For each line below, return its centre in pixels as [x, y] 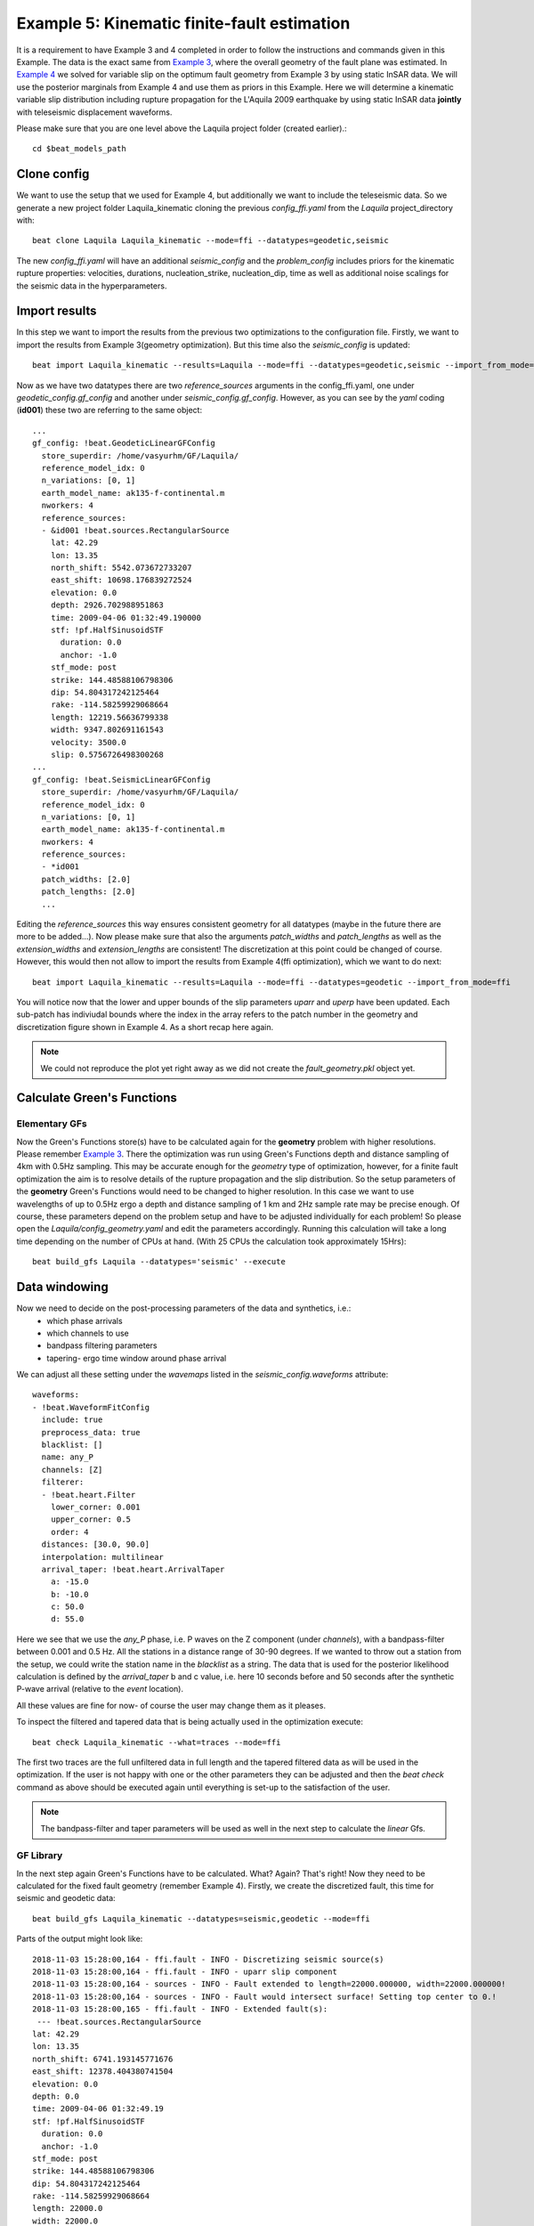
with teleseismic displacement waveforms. [94, 112]
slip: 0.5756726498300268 [107, 754]
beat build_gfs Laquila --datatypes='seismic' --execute [159, 1262]
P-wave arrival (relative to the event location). [100, 1689]
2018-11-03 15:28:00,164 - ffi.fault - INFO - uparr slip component [185, 1972]
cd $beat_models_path [79, 149]
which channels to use [88, 1333]
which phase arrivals [85, 1320]
